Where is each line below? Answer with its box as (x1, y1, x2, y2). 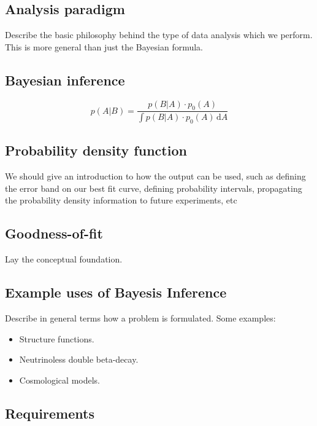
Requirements (5, 403, 94, 422)
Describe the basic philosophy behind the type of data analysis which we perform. (5, 28, 313, 41)
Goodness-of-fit (5, 224, 103, 243)
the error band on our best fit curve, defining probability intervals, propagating (5, 181, 302, 194)
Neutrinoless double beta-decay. (19, 353, 139, 366)
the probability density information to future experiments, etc (5, 194, 237, 207)
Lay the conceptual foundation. (5, 253, 123, 266)
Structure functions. (19, 332, 94, 345)
